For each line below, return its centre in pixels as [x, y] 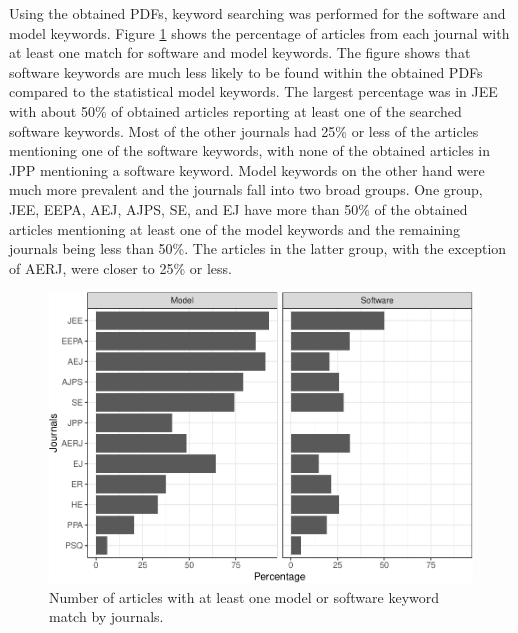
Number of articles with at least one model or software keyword [244, 596]
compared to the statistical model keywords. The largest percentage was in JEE [253, 91]
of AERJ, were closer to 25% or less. [120, 267]
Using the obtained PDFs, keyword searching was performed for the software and [257, 13]
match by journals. [106, 616]
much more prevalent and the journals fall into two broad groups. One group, [246, 189]
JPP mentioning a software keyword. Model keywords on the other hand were [247, 169]
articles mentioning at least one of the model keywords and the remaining [235, 228]
